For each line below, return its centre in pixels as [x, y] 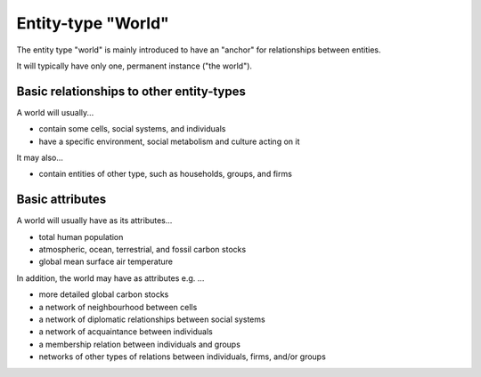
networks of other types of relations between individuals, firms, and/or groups [183, 357]
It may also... [40, 158]
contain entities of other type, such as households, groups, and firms [166, 174]
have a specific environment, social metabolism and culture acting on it [169, 141]
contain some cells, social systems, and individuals [132, 129]
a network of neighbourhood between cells [118, 307]
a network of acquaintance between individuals [126, 332]
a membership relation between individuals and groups [139, 344]
